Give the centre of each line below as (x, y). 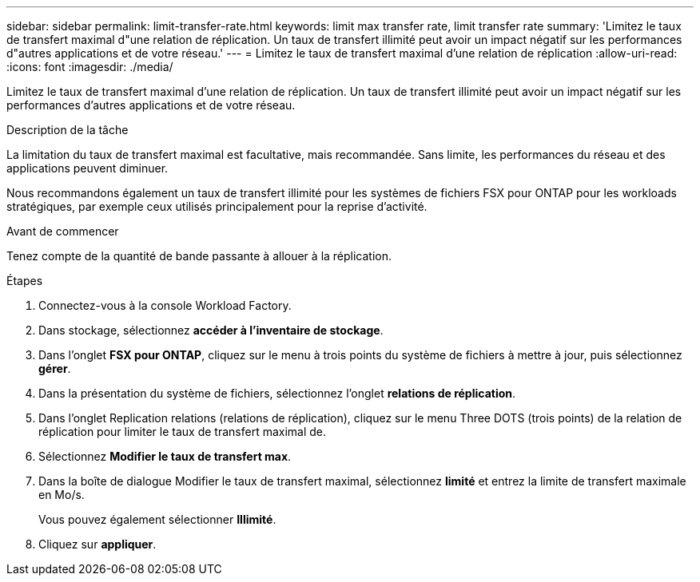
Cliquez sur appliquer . (97, 544)
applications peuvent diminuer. (87, 168)
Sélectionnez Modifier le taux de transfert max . (165, 456)
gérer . (55, 368)
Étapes (25, 281)
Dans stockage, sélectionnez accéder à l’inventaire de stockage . (211, 330)
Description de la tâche (68, 130)
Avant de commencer (63, 231)
